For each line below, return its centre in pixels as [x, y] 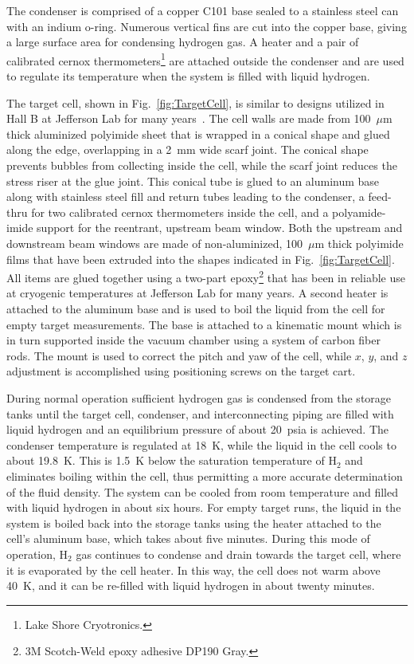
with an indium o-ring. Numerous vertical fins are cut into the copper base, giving [207, 26]
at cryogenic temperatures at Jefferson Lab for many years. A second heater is [197, 293]
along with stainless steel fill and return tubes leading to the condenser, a [186, 196]
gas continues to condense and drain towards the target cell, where [238, 554]
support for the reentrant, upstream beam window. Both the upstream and [220, 228]
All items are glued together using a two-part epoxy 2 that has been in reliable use [206, 276]
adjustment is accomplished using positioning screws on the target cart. [181, 371]
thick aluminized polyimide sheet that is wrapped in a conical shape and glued [198, 134]
